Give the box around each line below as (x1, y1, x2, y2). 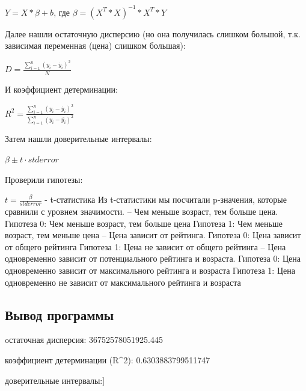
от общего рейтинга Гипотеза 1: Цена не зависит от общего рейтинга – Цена (5, 240, 286, 253)
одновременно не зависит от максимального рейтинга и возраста (5, 276, 241, 288)
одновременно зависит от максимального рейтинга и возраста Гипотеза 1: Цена (5, 263, 295, 276)
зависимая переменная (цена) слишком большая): (5, 39, 186, 52)
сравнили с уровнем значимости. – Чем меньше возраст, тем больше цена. (5, 205, 278, 218)
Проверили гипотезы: (5, 173, 83, 185)
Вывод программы (5, 305, 114, 324)
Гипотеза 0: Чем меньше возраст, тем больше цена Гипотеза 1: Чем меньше (5, 217, 283, 229)
